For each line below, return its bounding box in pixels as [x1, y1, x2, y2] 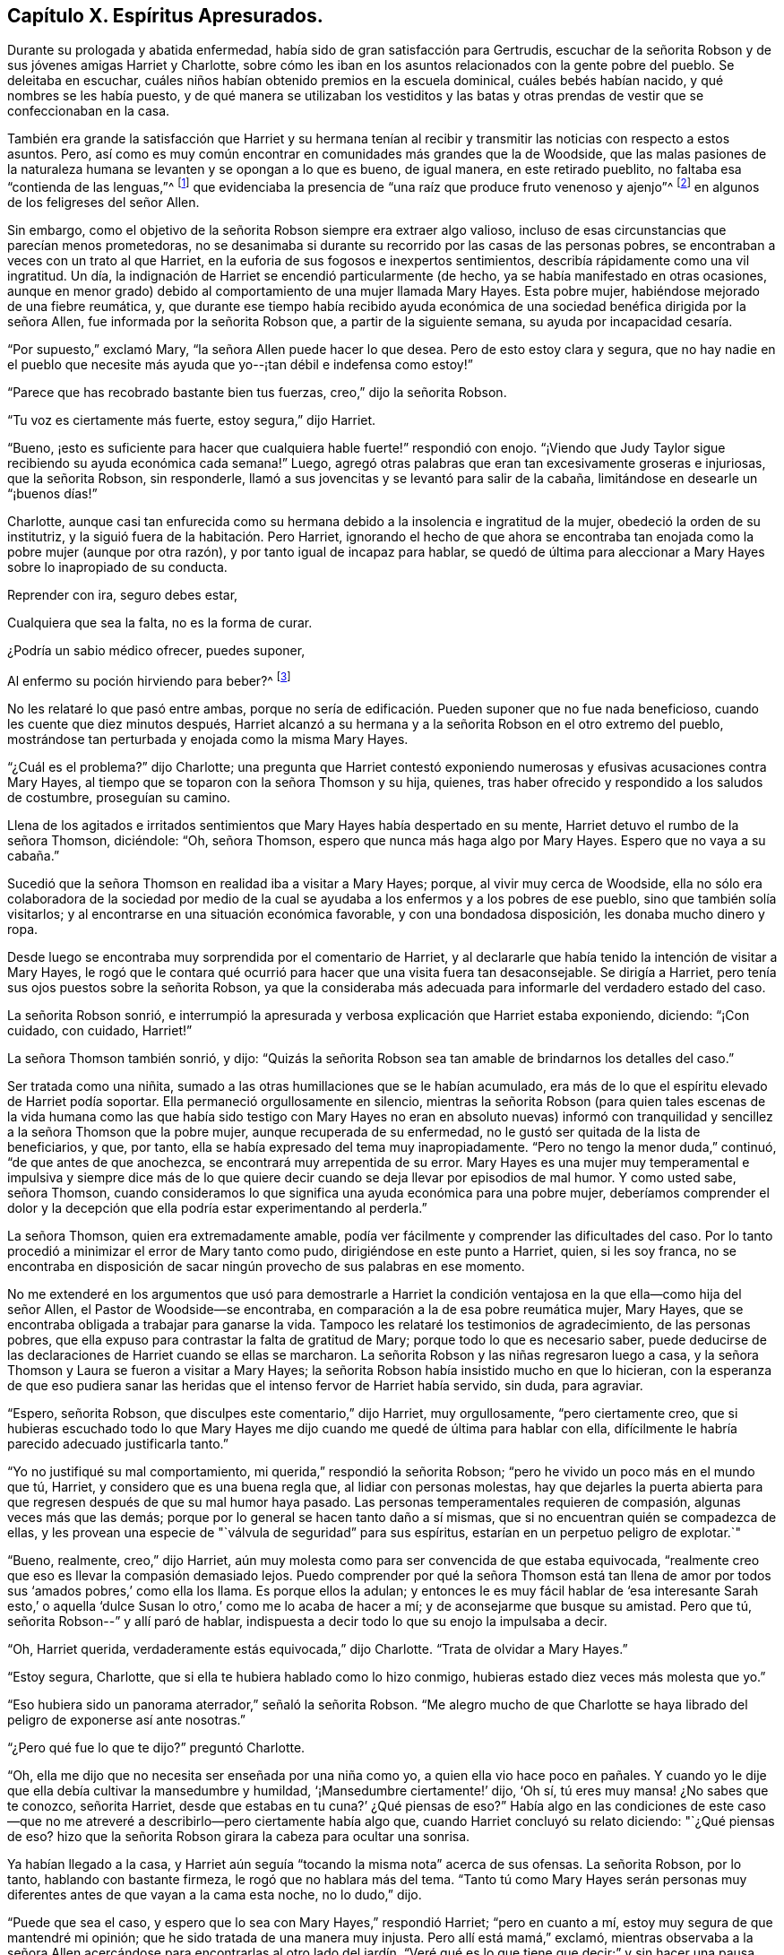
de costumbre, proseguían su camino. [7, 789, 231, 805]
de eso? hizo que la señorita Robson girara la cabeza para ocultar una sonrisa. [7, 1828, 470, 1844]
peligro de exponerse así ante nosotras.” [7, 1711, 246, 1727]
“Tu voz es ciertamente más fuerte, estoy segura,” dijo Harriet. [7, 412, 376, 428]
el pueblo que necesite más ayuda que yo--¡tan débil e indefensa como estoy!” [7, 357, 473, 373]
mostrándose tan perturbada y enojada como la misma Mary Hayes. [7, 731, 409, 747]
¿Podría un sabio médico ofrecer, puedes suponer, [7, 643, 306, 659]
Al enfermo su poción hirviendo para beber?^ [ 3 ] [7, 670, 291, 688]
